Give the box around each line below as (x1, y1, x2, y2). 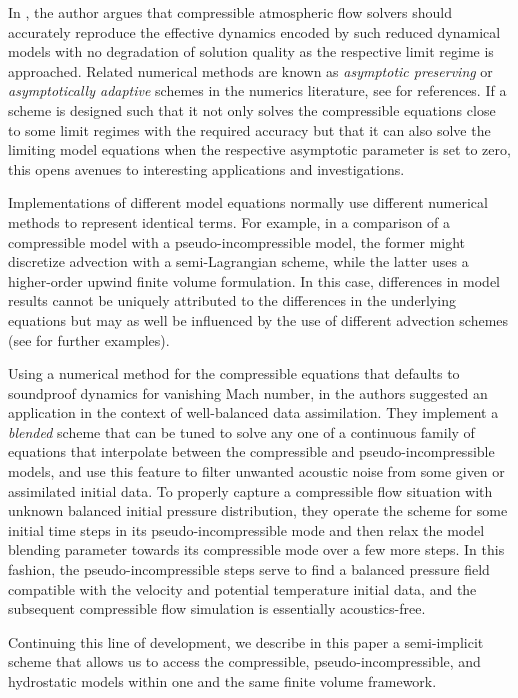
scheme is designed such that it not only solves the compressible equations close (8, 99, 496, 120)
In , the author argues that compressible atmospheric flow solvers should (8, 2, 453, 22)
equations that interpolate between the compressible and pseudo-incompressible (8, 441, 495, 462)
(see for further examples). (8, 329, 170, 350)
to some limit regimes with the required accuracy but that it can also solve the (8, 119, 491, 140)
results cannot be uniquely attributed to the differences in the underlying (8, 290, 457, 311)
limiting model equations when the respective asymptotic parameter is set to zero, (8, 139, 511, 160)
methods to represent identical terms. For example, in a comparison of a (8, 211, 451, 232)
